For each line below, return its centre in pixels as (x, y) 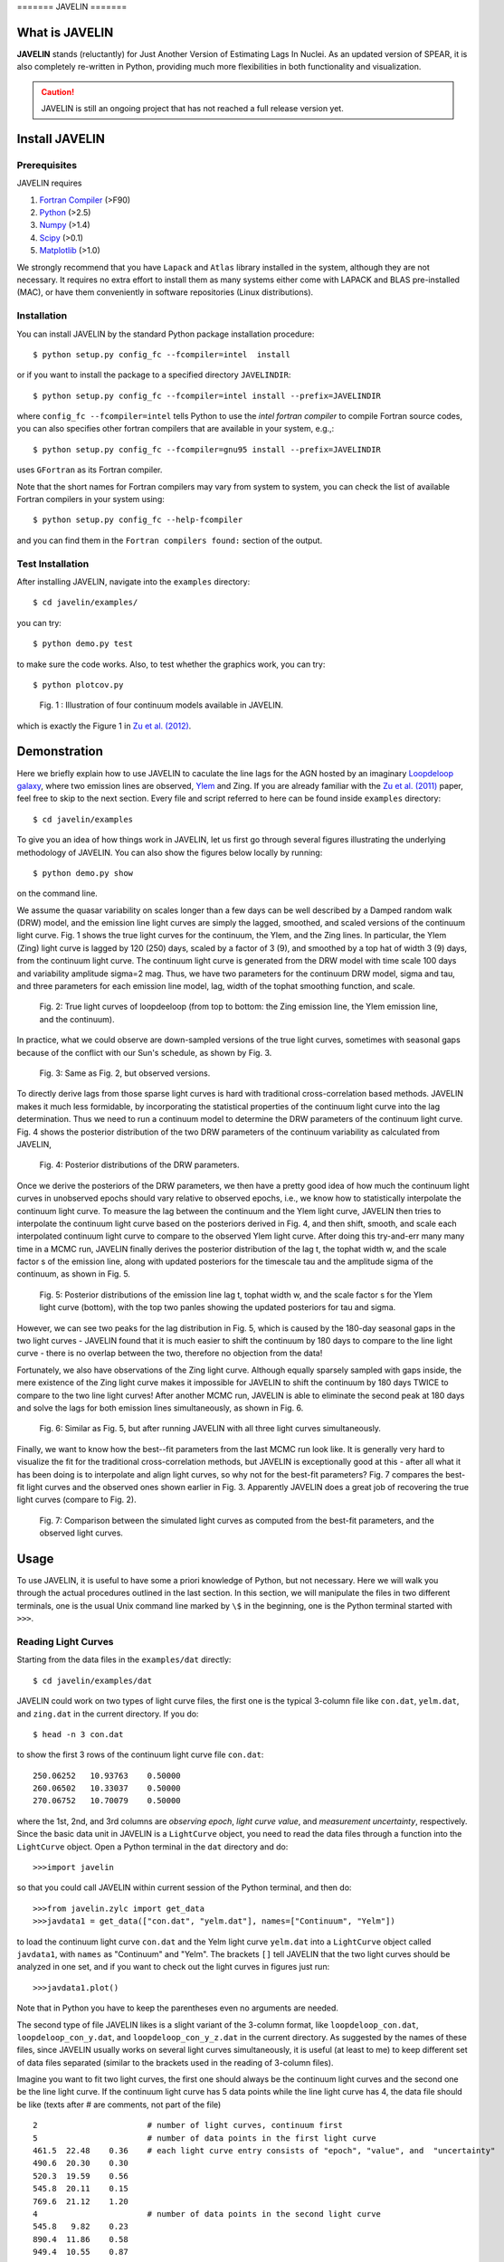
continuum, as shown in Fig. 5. (74, 1274)
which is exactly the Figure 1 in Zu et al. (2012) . (104, 726)
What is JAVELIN (65, 32)
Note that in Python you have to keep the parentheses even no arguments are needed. (178, 2008)
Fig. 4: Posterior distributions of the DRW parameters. (139, 1165)
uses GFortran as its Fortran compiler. (90, 470)
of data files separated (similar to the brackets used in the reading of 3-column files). (175, 2062)
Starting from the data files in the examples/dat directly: (124, 1659)
